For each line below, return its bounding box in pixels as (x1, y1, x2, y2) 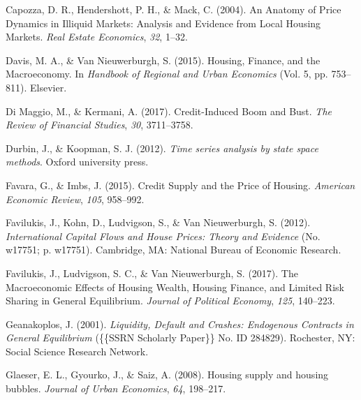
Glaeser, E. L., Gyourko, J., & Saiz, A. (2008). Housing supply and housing (6, 367, 329, 382)
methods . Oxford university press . (6, 154, 149, 169)
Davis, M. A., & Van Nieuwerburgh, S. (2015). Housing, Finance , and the (6, 52, 321, 67)
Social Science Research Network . (6, 343, 149, 358)
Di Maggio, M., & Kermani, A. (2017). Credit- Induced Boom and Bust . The (6, 103, 332, 118)
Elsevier (30, 80, 64, 94)
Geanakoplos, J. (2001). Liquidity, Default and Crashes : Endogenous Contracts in (6, 316, 354, 331)
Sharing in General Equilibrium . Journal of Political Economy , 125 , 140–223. (6, 293, 335, 308)
